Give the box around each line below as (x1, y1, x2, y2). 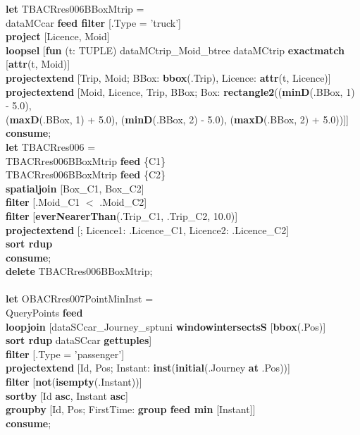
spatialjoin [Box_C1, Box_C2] (6, 180, 144, 195)
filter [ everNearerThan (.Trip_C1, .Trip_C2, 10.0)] (6, 208, 238, 223)
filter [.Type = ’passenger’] (6, 346, 125, 361)
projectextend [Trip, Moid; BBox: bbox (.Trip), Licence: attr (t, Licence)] (6, 70, 331, 85)
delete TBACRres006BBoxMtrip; (6, 264, 153, 278)
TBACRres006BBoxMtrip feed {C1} (6, 153, 166, 168)
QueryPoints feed (6, 305, 83, 320)
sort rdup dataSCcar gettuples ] (6, 333, 152, 348)
